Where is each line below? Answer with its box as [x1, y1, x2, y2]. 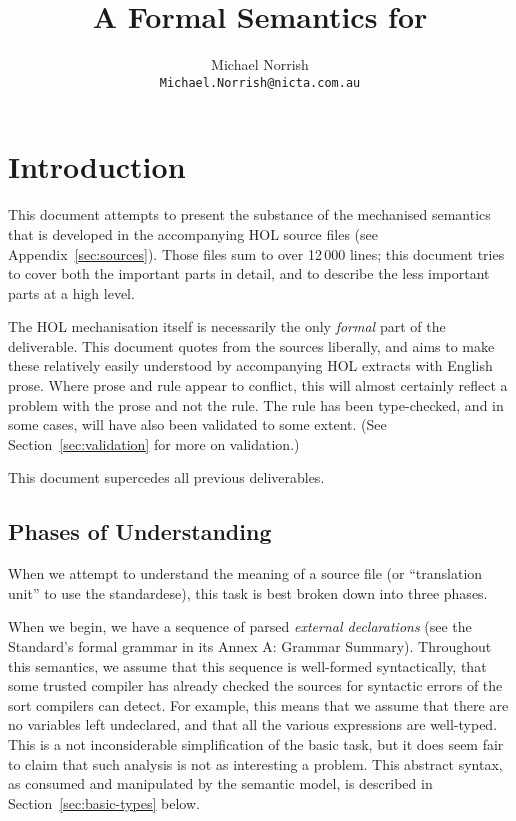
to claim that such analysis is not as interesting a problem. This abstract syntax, [8, 753, 503, 774]
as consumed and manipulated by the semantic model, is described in [8, 773, 433, 794]
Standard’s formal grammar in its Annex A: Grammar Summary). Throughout [8, 636, 492, 657]
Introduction [8, 146, 186, 187]
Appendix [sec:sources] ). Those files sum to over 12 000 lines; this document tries [8, 243, 505, 264]
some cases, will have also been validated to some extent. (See [8, 414, 387, 435]
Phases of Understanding [8, 516, 272, 547]
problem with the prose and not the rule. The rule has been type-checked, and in [8, 394, 504, 415]
